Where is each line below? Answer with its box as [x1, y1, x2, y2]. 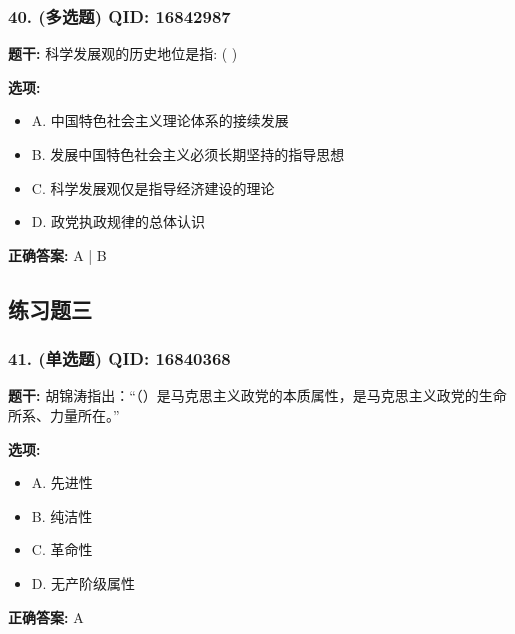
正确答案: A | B [8, 244, 107, 265]
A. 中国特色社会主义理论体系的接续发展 [31, 110, 289, 131]
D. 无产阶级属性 [31, 572, 136, 593]
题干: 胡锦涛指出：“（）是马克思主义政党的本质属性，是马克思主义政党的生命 [8, 385, 507, 406]
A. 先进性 [31, 472, 93, 493]
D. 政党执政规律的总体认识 [31, 211, 206, 232]
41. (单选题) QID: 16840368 [8, 346, 231, 371]
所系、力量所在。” [8, 404, 120, 425]
